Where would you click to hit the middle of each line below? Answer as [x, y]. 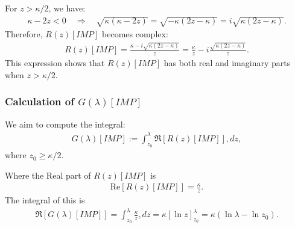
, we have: [67, 8]
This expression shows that [55, 63]
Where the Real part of [48, 175]
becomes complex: [135, 34]
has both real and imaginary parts [227, 63]
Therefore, [24, 34]
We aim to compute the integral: [65, 124]
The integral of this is [45, 200]
